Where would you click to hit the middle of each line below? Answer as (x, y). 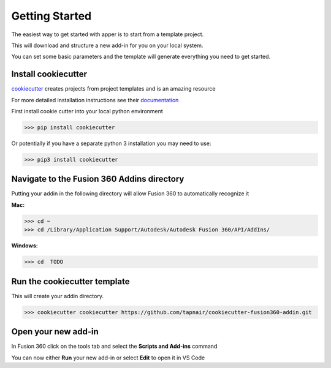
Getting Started (51, 16)
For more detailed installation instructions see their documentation (95, 100)
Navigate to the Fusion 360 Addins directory (98, 179)
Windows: (25, 246)
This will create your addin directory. (58, 296)
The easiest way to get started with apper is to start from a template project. (108, 34)
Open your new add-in (55, 332)
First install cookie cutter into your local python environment (87, 111)
